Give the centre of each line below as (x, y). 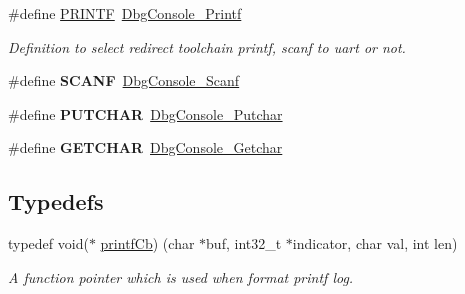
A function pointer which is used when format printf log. (181, 276)
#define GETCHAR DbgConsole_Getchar (145, 147)
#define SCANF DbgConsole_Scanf (124, 80)
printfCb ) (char (147, 243)
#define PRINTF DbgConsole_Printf (125, 13)
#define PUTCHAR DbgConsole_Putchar (145, 113)
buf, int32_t (244, 243)
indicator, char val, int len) (375, 243)
